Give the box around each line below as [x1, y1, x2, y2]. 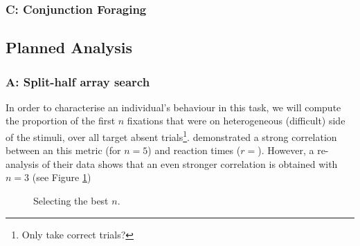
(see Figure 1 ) [32, 170, 91, 184]
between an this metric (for [6, 143, 121, 158]
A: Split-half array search [6, 73, 150, 90]
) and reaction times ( [147, 143, 241, 158]
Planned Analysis [6, 37, 132, 58]
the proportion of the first [6, 113, 116, 128]
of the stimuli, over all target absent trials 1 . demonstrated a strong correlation [6, 128, 337, 144]
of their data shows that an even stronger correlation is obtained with [42, 156, 338, 171]
